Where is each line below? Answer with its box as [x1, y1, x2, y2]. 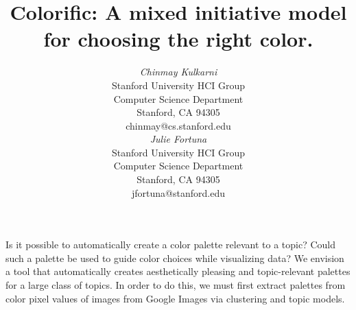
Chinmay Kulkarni [139, 64, 217, 79]
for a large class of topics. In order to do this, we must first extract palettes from [5, 278, 346, 292]
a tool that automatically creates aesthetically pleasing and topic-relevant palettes [5, 264, 351, 278]
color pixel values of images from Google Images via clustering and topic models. [5, 291, 345, 305]
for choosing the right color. [43, 25, 313, 53]
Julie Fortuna [150, 132, 207, 146]
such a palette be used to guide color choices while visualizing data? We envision [5, 250, 344, 265]
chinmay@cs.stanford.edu [126, 118, 231, 132]
